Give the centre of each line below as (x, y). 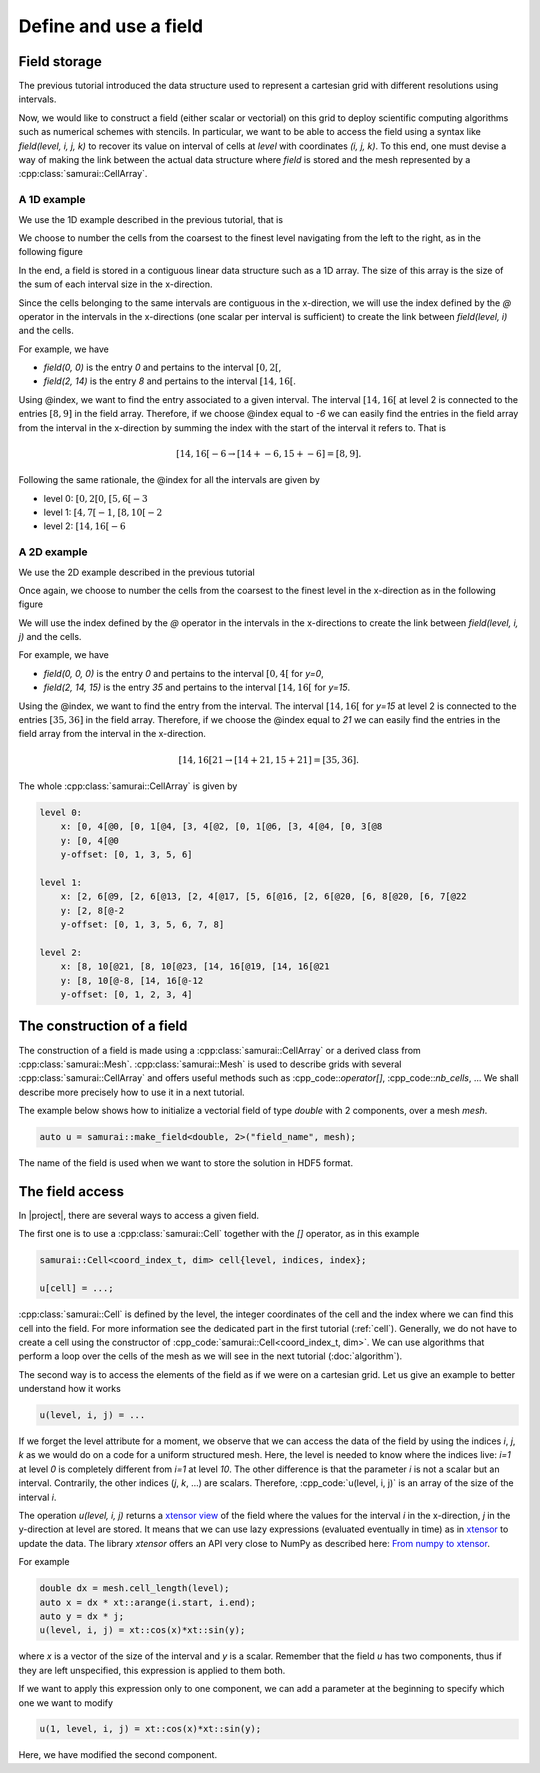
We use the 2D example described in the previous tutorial (136, 572)
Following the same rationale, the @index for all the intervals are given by (169, 480)
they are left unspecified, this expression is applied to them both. (152, 1670)
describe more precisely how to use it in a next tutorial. (131, 1092)
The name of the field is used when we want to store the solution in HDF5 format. (186, 1163)
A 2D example (53, 552)
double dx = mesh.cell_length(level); (134, 1588)
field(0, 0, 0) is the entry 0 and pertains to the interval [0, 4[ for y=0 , (183, 673)
